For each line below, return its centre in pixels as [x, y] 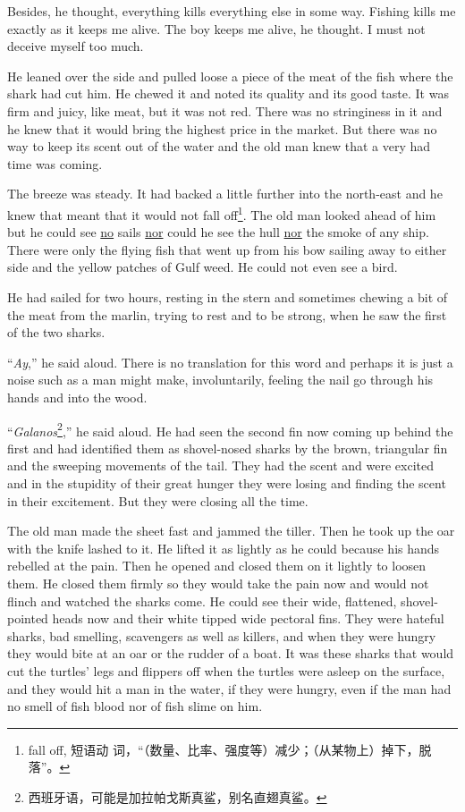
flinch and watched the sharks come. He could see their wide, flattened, [202, 601]
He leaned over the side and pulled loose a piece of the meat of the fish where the [230, 76]
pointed [28, 618]
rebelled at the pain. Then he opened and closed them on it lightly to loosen [217, 566]
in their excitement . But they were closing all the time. [158, 500]
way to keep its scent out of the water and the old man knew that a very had [219, 146]
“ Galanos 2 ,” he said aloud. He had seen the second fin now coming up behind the [230, 429]
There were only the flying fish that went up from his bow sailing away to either [227, 249]
